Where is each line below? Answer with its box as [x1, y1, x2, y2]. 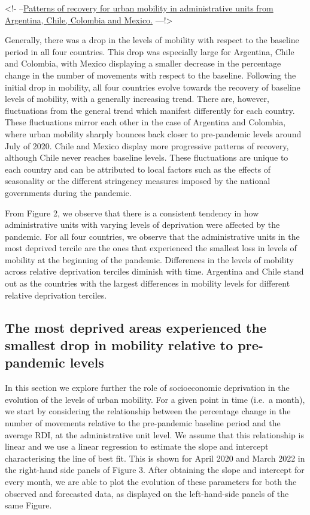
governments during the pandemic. [5, 186, 132, 198]
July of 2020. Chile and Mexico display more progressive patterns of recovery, [5, 139, 289, 152]
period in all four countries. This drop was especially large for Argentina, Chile [5, 45, 294, 58]
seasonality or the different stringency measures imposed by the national [5, 174, 271, 187]
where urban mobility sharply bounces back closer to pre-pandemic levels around [5, 127, 302, 140]
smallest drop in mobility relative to [5, 336, 233, 354]
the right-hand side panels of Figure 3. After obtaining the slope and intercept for [5, 463, 305, 476]
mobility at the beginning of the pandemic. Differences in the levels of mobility [5, 253, 294, 266]
